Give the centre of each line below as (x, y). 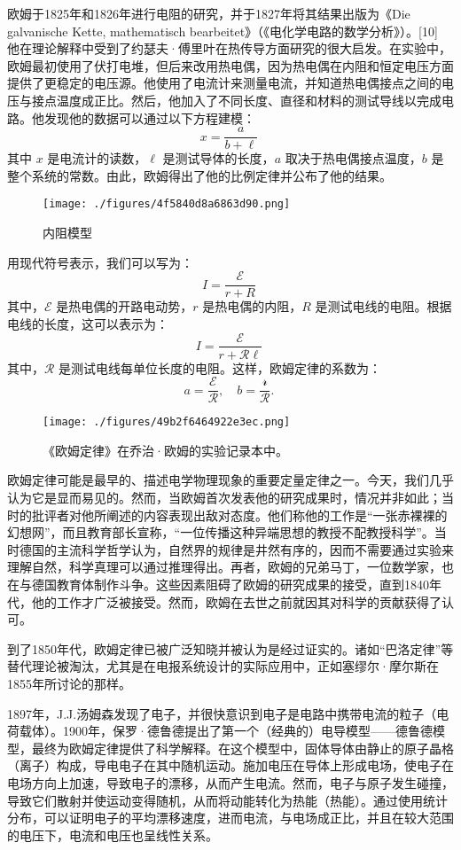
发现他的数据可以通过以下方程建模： (149, 117)
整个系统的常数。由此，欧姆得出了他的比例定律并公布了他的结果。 (199, 175)
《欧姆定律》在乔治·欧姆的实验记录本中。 (165, 450)
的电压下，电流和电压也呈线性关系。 (113, 834)
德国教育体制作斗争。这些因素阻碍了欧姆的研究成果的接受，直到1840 (230, 585)
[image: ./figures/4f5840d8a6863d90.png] (167, 204)
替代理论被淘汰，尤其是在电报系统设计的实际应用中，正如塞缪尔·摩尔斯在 (223, 666)
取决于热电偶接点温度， (353, 158)
